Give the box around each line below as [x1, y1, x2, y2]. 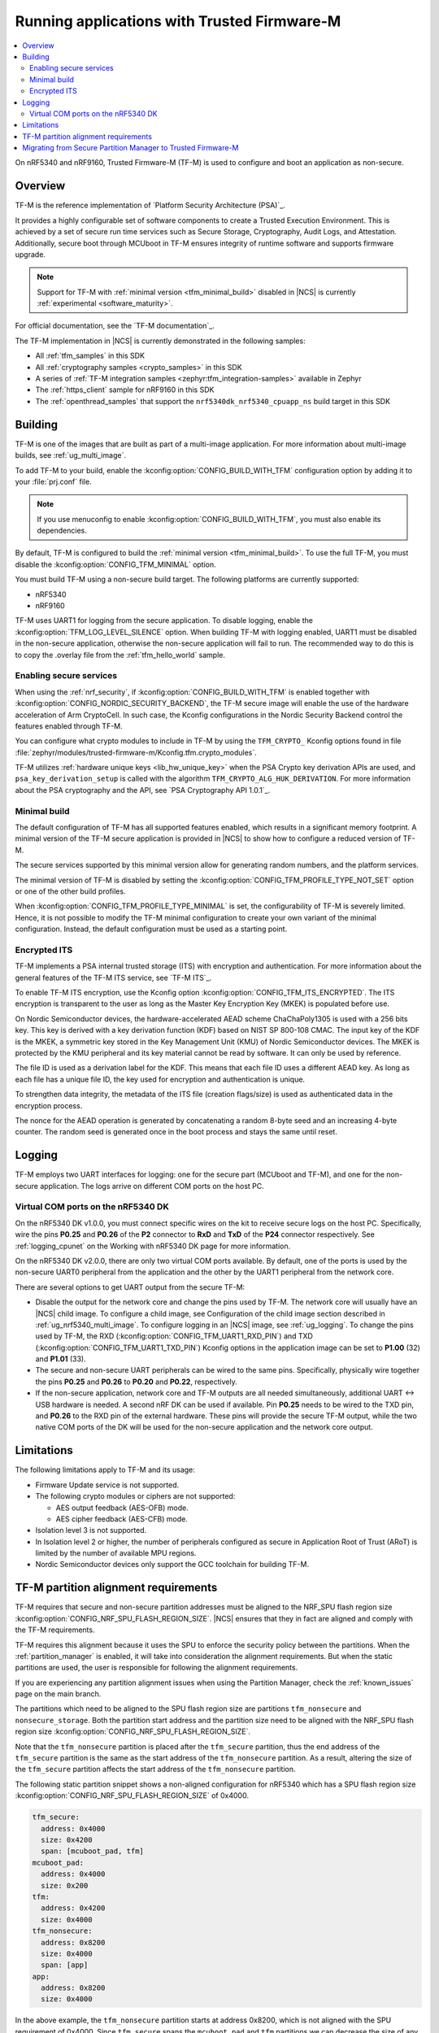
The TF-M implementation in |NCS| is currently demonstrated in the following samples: [15, 336, 306, 346]
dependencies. [37, 525, 87, 536]
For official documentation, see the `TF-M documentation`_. [15, 321, 215, 331]
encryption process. [15, 1100, 83, 1110]
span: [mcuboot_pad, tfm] [41, 1847, 144, 1856]
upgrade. [15, 249, 46, 259]
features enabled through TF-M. [15, 720, 124, 731]
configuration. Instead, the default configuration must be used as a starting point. [15, 924, 288, 934]
